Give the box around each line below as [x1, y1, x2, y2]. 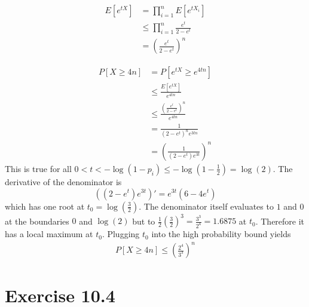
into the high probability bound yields [151, 228, 291, 240]
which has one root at [5, 199, 85, 212]
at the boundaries [5, 214, 69, 227]
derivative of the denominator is [5, 175, 122, 188]
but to [132, 214, 155, 227]
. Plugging [102, 228, 140, 240]
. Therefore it [255, 214, 305, 227]
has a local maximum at [5, 228, 93, 240]
